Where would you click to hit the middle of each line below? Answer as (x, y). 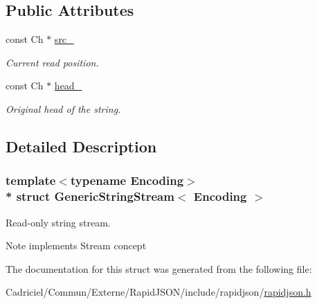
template (31, 180)
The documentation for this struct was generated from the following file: (159, 268)
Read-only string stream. (58, 222)
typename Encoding (127, 180)
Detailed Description (81, 146)
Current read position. (52, 62)
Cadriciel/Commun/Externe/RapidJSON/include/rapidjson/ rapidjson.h (158, 292)
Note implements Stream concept (76, 245)
